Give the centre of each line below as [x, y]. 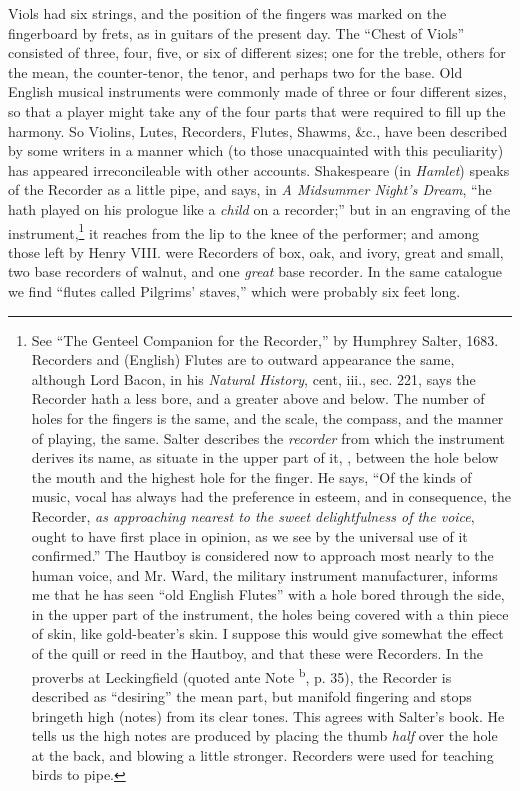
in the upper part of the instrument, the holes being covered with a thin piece [270, 613]
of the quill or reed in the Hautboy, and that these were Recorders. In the [257, 653]
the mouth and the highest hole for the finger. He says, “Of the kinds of [251, 476]
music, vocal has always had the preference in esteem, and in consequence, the [271, 496]
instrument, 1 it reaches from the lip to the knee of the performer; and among [243, 231]
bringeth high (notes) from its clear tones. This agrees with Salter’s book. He [268, 715]
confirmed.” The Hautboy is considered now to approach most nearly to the [262, 555]
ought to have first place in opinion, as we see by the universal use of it [249, 535]
